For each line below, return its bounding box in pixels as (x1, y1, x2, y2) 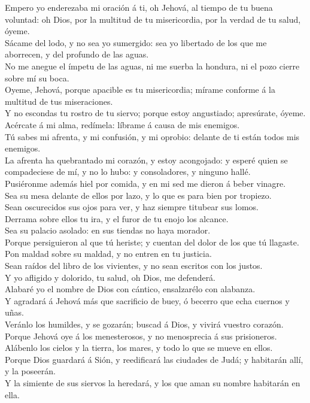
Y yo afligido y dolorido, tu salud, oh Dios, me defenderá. (5, 271, 216, 283)
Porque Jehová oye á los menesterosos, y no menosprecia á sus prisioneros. (5, 329, 277, 342)
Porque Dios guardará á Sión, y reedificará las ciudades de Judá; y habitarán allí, (5, 353, 303, 365)
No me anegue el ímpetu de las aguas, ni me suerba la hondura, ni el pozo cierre (5, 59, 300, 72)
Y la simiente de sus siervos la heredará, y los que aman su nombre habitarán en (5, 377, 300, 389)
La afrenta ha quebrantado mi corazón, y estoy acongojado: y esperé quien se (5, 153, 288, 166)
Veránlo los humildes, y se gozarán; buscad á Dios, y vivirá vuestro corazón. (5, 318, 284, 331)
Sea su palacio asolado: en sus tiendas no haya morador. (5, 224, 211, 237)
